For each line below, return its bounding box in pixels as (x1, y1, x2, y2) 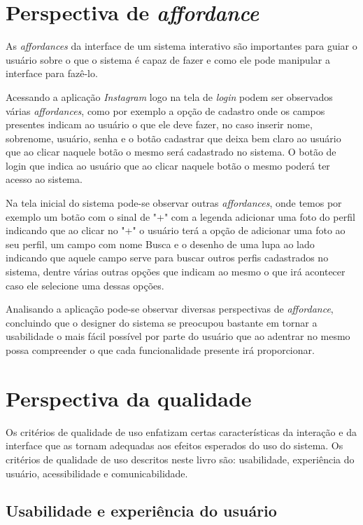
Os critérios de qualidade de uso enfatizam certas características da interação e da (6, 424, 357, 439)
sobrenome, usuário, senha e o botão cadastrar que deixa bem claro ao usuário (6, 130, 341, 145)
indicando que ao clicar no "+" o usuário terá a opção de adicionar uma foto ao (6, 223, 346, 238)
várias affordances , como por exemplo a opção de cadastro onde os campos (6, 103, 325, 118)
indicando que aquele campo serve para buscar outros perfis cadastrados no (6, 250, 329, 265)
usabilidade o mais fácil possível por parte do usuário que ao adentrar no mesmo (6, 329, 350, 343)
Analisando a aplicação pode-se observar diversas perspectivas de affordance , (6, 301, 334, 316)
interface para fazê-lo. (6, 66, 98, 81)
